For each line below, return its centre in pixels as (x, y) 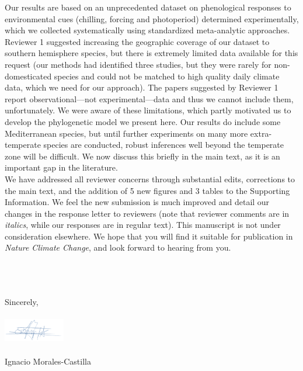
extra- (261, 133)
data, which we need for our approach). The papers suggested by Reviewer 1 (142, 87)
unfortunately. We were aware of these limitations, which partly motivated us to (148, 110)
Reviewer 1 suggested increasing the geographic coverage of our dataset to (137, 41)
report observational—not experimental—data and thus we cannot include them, (149, 98)
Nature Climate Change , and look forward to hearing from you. (118, 247)
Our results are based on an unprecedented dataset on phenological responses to (148, 7)
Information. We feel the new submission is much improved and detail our (137, 202)
